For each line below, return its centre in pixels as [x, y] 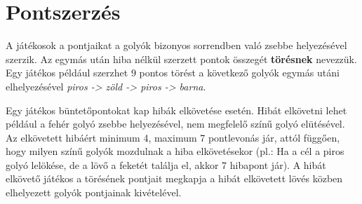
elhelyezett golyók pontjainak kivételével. [94, 192]
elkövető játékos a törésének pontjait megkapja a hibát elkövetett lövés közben [174, 178]
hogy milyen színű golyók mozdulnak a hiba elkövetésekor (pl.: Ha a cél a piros [175, 151]
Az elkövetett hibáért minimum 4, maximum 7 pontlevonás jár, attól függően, [173, 137]
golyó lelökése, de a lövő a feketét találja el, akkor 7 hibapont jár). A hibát [166, 164]
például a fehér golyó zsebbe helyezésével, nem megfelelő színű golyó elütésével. [175, 124]
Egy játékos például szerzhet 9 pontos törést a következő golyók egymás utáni [173, 73]
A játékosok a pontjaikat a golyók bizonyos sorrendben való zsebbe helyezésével [176, 45]
